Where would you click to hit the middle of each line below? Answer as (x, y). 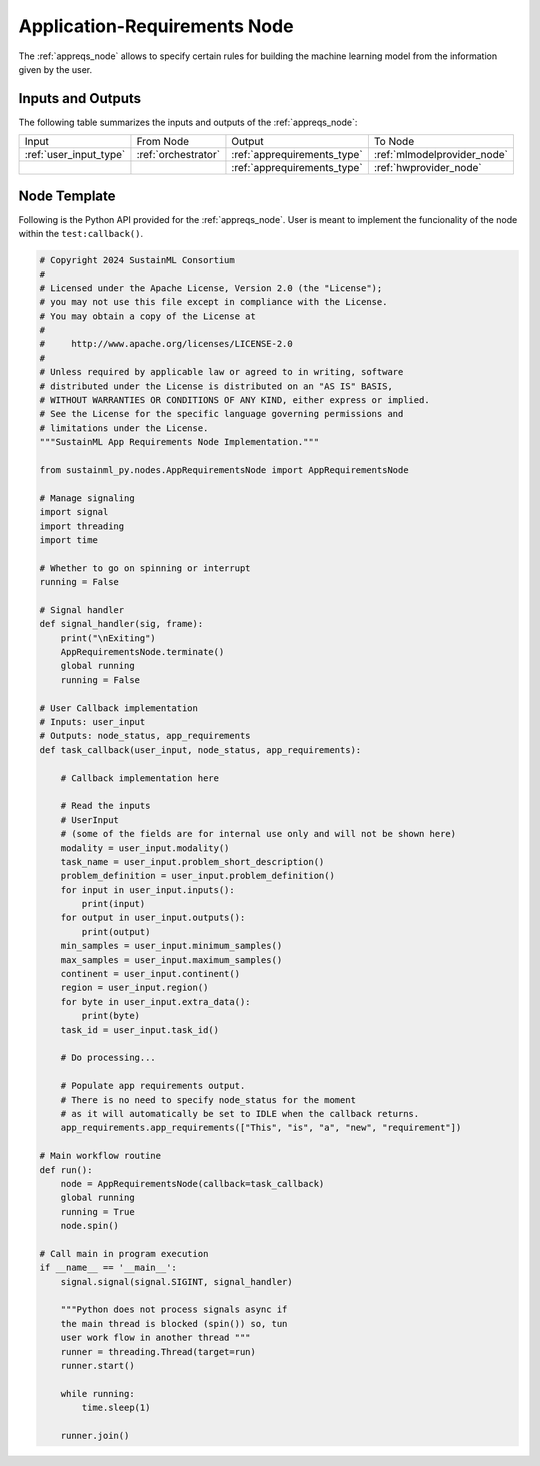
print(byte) (110, 1016)
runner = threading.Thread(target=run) (158, 1351)
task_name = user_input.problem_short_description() (192, 861)
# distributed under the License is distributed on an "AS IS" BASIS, (216, 386)
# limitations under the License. (124, 428)
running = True (97, 1211)
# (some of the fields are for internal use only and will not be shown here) (258, 834)
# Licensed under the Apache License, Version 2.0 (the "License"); (211, 288)
